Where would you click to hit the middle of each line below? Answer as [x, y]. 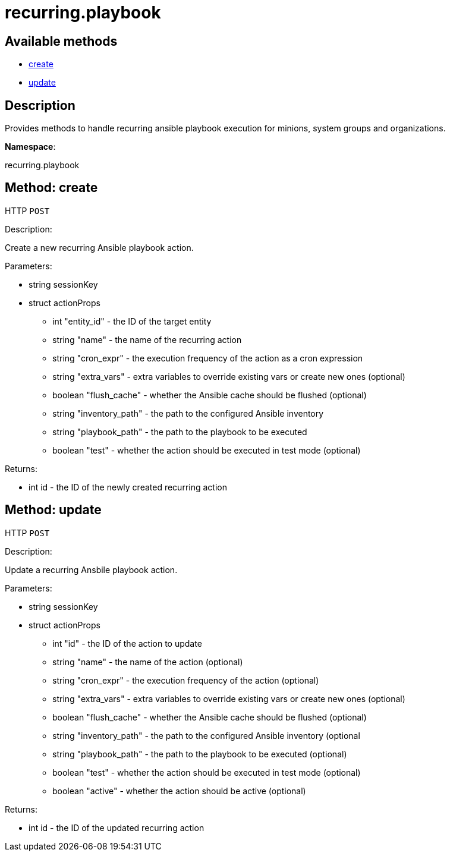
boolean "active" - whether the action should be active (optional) [179, 791]
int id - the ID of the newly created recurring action [128, 487]
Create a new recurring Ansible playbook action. [99, 247]
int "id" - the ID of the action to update [127, 643]
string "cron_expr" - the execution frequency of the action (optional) [186, 680]
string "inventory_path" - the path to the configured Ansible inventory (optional [206, 735]
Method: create [51, 188]
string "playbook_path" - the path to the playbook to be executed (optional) [200, 754]
